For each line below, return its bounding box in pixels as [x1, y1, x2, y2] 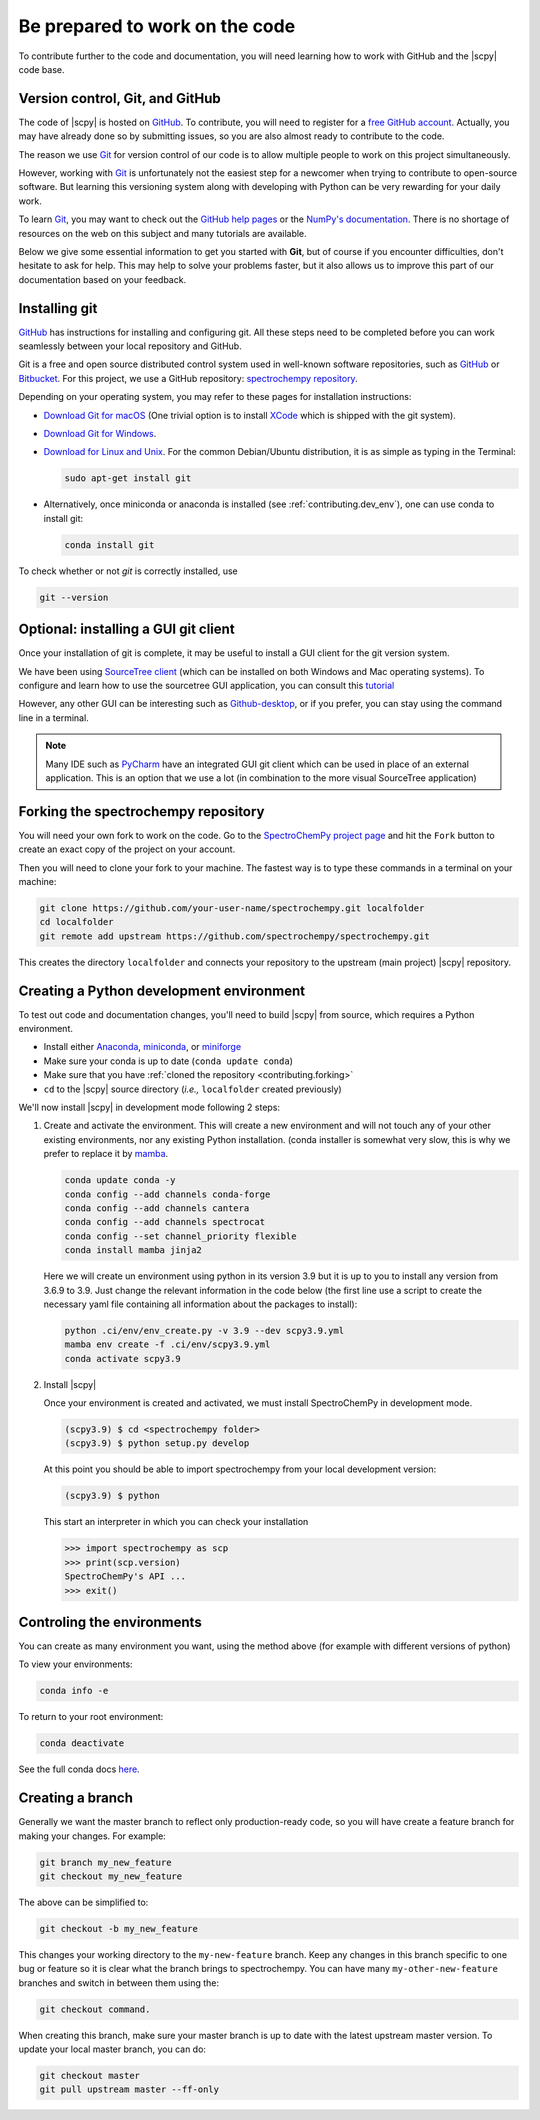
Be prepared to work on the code [18, 15, 296, 37]
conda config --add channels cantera [64, 1202, 250, 1214]
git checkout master [39, 2070, 140, 2082]
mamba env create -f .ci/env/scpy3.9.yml [64, 1339, 271, 1350]
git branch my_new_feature [39, 1856, 172, 1868]
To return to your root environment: [18, 1711, 164, 1723]
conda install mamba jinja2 [64, 1245, 202, 1256]
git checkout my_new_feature [39, 1871, 183, 1882]
